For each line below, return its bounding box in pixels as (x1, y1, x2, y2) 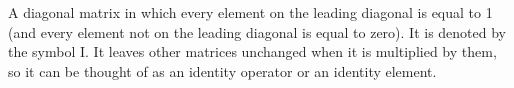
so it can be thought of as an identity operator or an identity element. (8, 60, 437, 81)
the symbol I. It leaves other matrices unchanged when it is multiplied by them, (8, 41, 497, 62)
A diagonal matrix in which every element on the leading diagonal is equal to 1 (8, 2, 493, 22)
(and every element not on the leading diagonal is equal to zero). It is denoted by (8, 21, 506, 42)
